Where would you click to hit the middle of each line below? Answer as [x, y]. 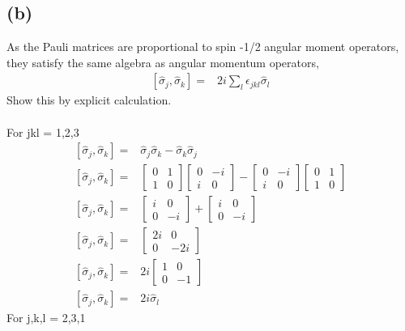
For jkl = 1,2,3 [43, 132]
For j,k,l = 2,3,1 [46, 318]
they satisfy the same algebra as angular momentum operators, [163, 62]
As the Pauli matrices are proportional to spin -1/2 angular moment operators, [203, 47]
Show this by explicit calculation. [89, 100]
